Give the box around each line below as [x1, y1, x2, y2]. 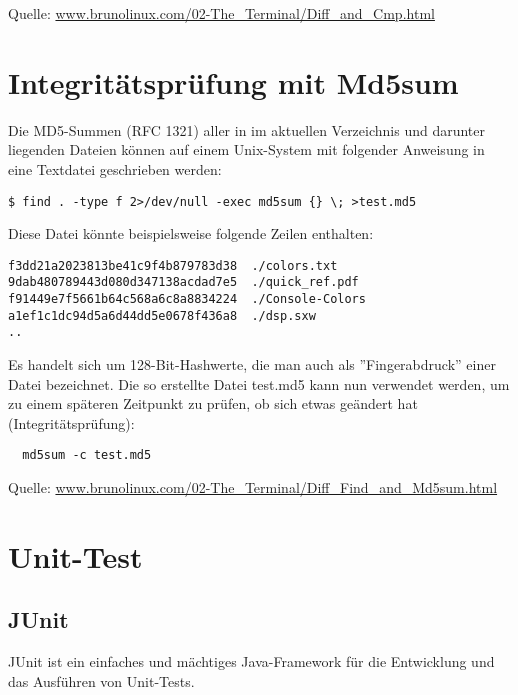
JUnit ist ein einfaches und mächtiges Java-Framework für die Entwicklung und [8, 651, 495, 672]
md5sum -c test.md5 [22, 448, 152, 463]
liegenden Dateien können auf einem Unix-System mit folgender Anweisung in [8, 139, 485, 160]
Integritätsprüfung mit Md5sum [8, 61, 459, 102]
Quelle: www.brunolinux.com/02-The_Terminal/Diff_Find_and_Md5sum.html [8, 477, 498, 498]
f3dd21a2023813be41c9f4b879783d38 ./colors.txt [8, 258, 338, 273]
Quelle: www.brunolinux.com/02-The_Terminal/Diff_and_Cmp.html [8, 3, 435, 23]
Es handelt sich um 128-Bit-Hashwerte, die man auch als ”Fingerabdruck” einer [8, 354, 496, 375]
